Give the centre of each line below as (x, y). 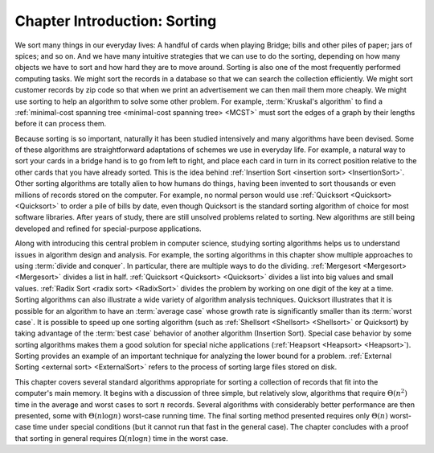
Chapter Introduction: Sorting (116, 21)
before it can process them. (61, 124)
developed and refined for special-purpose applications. (108, 229)
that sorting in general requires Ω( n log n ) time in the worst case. (121, 438)
